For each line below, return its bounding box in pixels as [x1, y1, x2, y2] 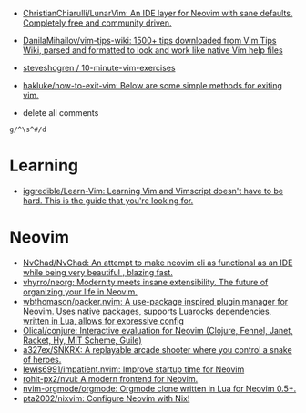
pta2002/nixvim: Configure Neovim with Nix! [22, 392, 190, 404]
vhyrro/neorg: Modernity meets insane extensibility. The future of [22, 276, 269, 287]
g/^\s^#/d [9, 125, 47, 134]
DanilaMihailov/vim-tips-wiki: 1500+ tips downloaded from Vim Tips [22, 36, 277, 46]
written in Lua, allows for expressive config [22, 315, 184, 326]
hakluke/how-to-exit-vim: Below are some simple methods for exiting [22, 80, 282, 90]
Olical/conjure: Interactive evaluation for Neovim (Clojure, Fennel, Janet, [22, 325, 293, 336]
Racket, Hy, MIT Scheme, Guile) [22, 335, 143, 346]
